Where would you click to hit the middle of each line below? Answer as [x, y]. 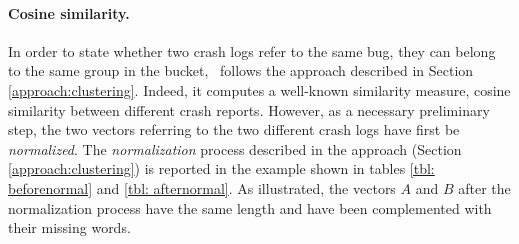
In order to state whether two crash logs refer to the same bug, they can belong [252, 50]
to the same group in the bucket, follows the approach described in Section [241, 70]
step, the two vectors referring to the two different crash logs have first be [234, 129]
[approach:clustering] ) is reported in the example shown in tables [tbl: [221, 168]
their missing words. [69, 227]
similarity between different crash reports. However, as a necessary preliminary [249, 109]
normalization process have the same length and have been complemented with [250, 207]
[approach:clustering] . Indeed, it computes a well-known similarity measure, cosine [259, 89]
